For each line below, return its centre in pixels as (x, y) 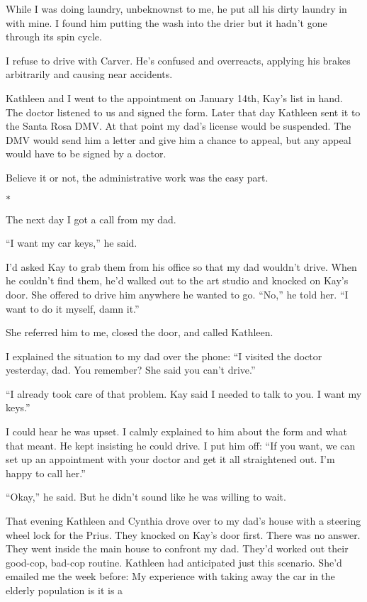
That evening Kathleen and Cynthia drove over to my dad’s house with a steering (183, 521)
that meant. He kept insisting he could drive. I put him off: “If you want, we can (181, 445)
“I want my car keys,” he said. (72, 243)
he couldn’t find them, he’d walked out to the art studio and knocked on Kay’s (177, 280)
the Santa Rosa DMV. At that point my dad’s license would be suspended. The (179, 126)
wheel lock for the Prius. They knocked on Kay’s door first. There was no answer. (183, 534)
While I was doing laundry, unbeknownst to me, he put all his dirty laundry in (176, 9)
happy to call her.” (46, 473)
